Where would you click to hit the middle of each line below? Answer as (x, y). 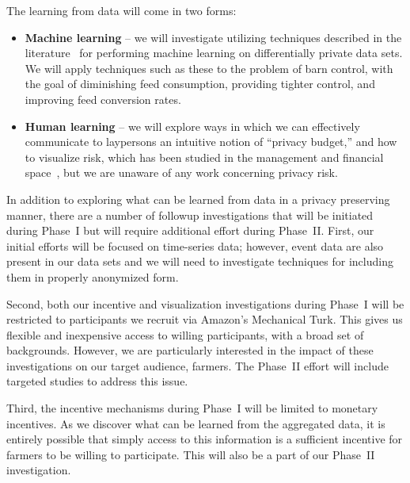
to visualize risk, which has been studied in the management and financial (204, 157)
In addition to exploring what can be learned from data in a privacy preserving (198, 199)
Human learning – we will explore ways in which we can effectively (192, 126)
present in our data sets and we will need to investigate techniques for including (200, 261)
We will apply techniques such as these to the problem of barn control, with (209, 68)
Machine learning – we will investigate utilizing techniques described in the (213, 37)
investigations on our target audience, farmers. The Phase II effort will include (197, 365)
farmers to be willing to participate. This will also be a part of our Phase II (191, 454)
